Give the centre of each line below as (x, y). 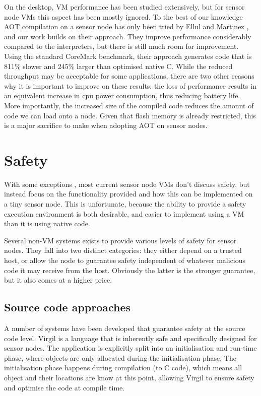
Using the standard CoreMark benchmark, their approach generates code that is (128, 56)
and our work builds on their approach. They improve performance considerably (128, 36)
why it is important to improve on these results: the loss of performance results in (130, 85)
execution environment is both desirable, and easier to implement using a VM (124, 213)
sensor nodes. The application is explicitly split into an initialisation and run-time (130, 348)
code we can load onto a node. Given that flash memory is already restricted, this (130, 115)
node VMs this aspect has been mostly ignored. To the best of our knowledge (123, 16)
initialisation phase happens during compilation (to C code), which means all (123, 368)
